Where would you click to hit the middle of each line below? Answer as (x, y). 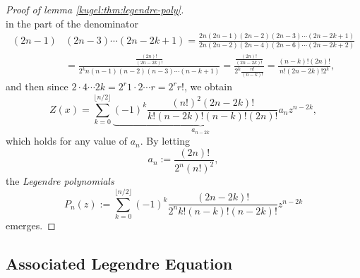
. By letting (165, 141)
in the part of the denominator (72, 23)
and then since (37, 86)
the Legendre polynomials (60, 181)
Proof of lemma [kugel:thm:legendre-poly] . (95, 9)
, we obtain (208, 86)
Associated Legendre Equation (119, 263)
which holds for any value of (67, 141)
